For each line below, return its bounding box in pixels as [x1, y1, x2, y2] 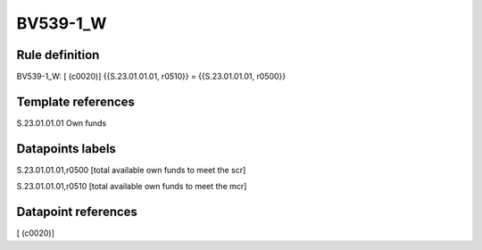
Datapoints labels [16, 141, 116, 156]
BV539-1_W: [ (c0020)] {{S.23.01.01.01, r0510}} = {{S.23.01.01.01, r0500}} [16, 71, 287, 82]
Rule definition [16, 47, 100, 62]
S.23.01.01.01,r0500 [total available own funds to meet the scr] [16, 164, 246, 175]
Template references [16, 94, 136, 109]
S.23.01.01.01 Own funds [16, 117, 107, 129]
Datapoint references [16, 204, 138, 220]
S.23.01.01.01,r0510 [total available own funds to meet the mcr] [16, 181, 247, 192]
